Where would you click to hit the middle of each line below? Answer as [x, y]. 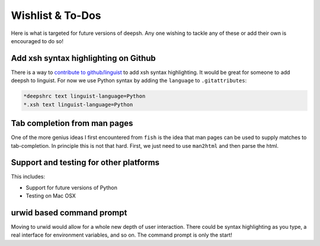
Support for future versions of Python [72, 187]
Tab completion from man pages [72, 123]
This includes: [28, 177]
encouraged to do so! [37, 41]
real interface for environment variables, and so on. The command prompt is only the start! [121, 235]
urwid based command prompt [69, 213]
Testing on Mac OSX [51, 196]
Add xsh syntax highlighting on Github [84, 58]
